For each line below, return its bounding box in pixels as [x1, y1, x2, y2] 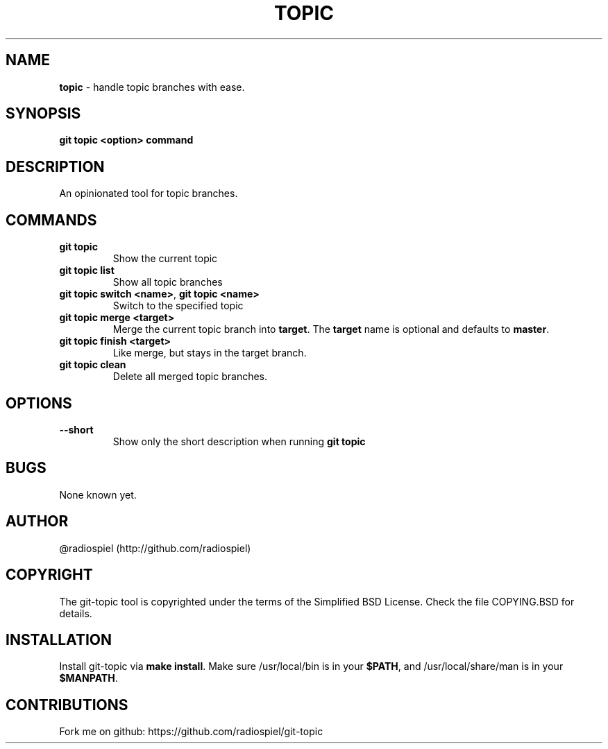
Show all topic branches [112, 276, 223, 289]
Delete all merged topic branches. [112, 370, 268, 383]
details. [59, 607, 92, 619]
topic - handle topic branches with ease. [59, 80, 245, 93]
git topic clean [59, 359, 126, 371]
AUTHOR [6, 513, 69, 531]
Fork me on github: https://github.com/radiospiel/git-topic [59, 725, 323, 738]
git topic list [59, 264, 115, 277]
